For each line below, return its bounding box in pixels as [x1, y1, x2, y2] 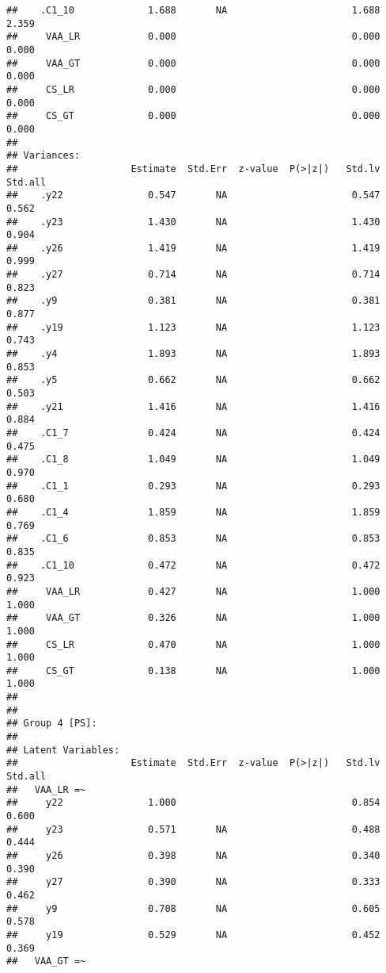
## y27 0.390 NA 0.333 [6, 876, 380, 888]
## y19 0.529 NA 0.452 [6, 929, 380, 940]
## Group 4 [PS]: [6, 718, 97, 730]
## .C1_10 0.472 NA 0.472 [6, 559, 380, 571]
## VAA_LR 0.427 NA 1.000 [6, 585, 380, 597]
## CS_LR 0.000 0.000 [6, 83, 380, 95]
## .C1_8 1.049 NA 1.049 [6, 454, 380, 465]
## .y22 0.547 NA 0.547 [6, 190, 380, 201]
